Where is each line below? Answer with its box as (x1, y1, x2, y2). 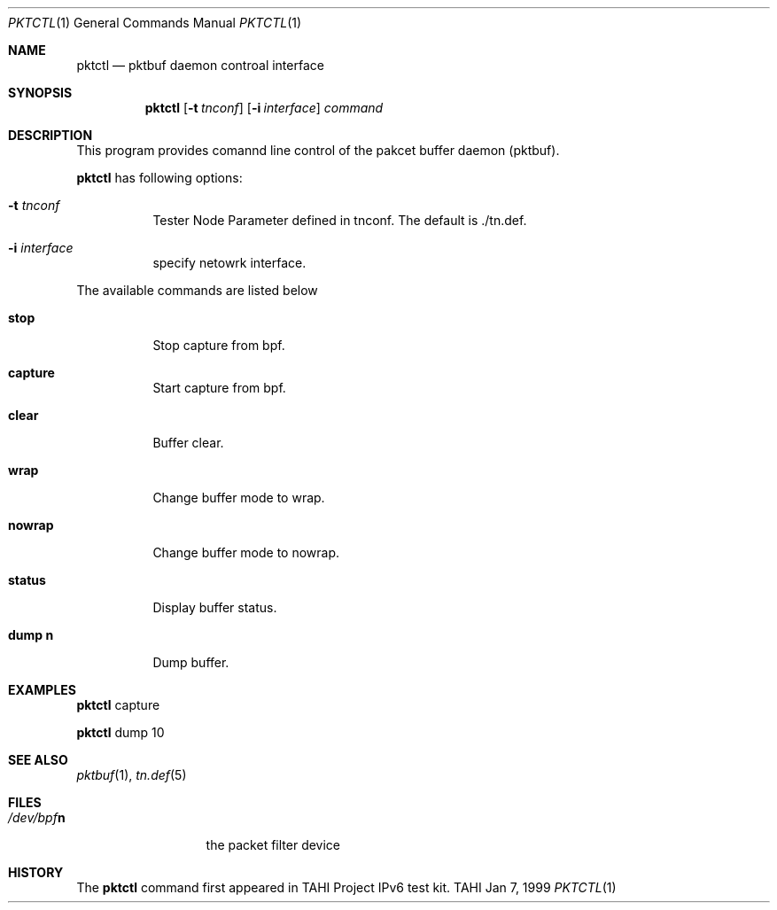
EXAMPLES (8, 682, 76, 697)
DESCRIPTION (8, 128, 93, 143)
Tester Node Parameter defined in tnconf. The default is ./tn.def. (152, 213, 527, 228)
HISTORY (8, 865, 64, 880)
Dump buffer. (152, 655, 229, 670)
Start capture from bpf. (152, 380, 286, 395)
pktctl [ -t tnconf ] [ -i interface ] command (144, 100, 384, 115)
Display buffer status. (152, 600, 277, 615)
